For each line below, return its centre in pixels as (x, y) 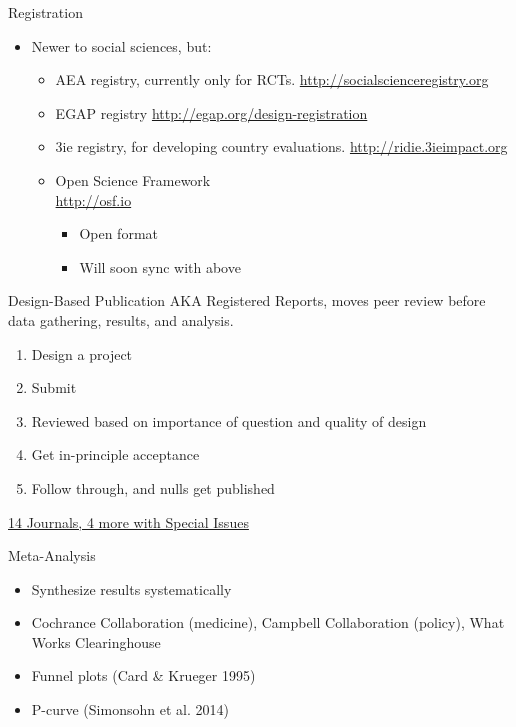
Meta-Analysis (52, 555)
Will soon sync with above (160, 266)
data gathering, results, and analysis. (121, 319)
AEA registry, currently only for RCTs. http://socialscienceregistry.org (272, 79)
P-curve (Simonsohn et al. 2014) (130, 709)
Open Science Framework (133, 179)
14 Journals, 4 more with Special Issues (128, 521)
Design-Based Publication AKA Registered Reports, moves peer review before (247, 300)
